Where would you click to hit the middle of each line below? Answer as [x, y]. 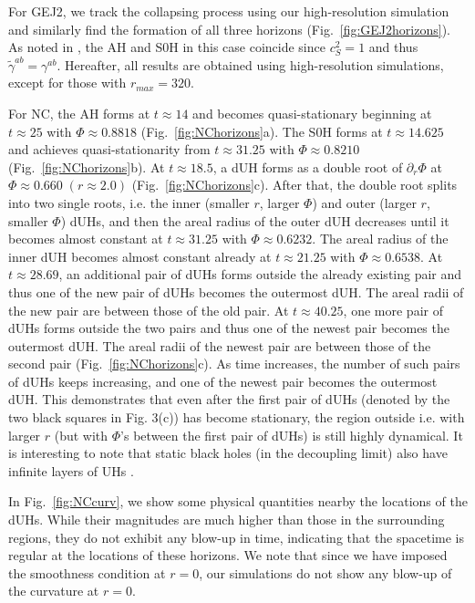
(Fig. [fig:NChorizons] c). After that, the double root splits [294, 185]
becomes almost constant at [86, 239]
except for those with [67, 83]
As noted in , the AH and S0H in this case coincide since [167, 47]
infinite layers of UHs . [71, 470]
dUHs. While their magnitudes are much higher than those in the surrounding [227, 520]
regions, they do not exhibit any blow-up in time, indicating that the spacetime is [237, 537]
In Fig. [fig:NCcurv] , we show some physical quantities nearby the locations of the [238, 501]
